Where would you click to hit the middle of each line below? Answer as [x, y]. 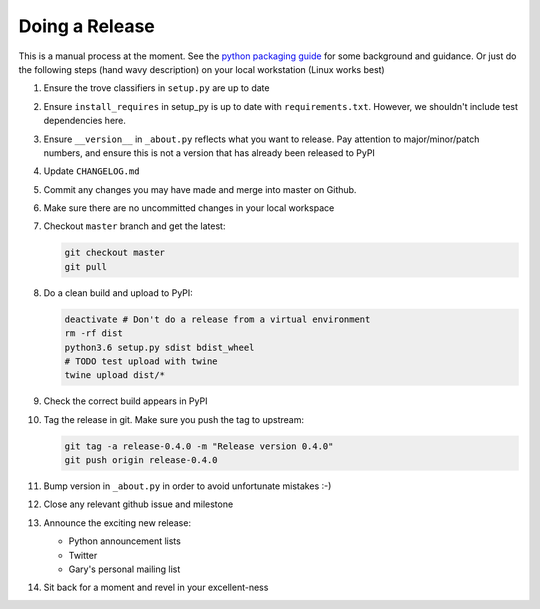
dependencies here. [85, 121]
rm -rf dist [94, 333]
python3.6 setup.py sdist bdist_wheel [159, 347]
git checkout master [114, 253]
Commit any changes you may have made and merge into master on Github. [200, 189]
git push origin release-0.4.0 [141, 460]
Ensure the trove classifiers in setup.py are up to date [156, 88]
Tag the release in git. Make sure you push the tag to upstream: [174, 419]
